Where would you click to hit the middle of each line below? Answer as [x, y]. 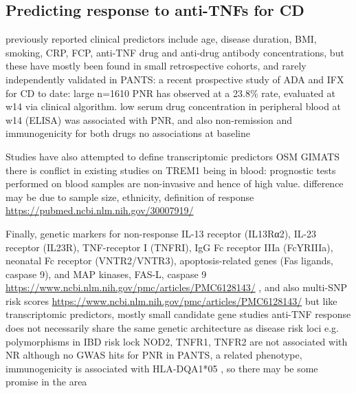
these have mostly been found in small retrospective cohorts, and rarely [156, 66]
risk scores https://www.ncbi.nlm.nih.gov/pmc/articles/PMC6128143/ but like [171, 300]
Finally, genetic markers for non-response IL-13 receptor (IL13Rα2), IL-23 [161, 233]
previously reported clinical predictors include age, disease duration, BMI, [161, 39]
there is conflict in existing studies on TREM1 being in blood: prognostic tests [171, 170]
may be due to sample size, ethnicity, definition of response [130, 196]
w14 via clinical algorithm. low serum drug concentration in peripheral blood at [174, 106]
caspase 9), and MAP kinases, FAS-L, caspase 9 [106, 274]
